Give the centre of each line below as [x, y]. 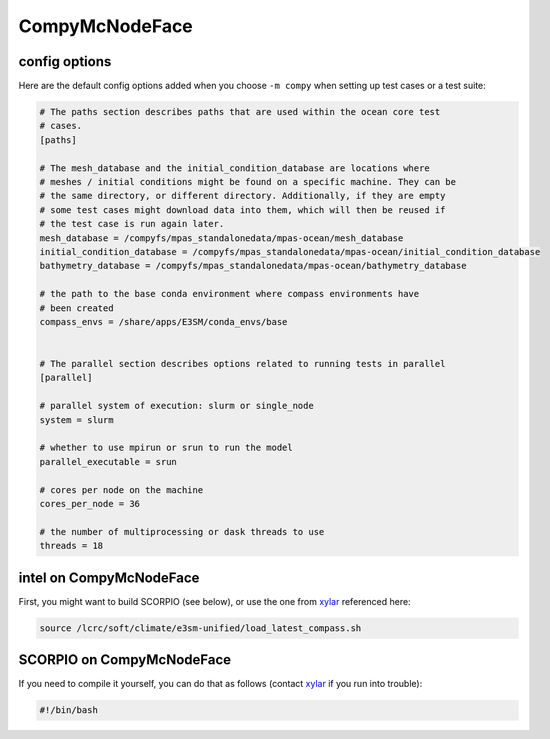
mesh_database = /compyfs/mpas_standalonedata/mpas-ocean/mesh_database [221, 238]
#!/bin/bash [69, 710]
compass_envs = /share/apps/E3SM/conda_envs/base [163, 321]
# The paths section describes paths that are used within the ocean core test [240, 112]
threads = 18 [71, 546]
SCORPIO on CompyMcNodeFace [125, 660]
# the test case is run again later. [132, 224]
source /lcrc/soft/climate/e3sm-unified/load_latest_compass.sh [200, 628]
